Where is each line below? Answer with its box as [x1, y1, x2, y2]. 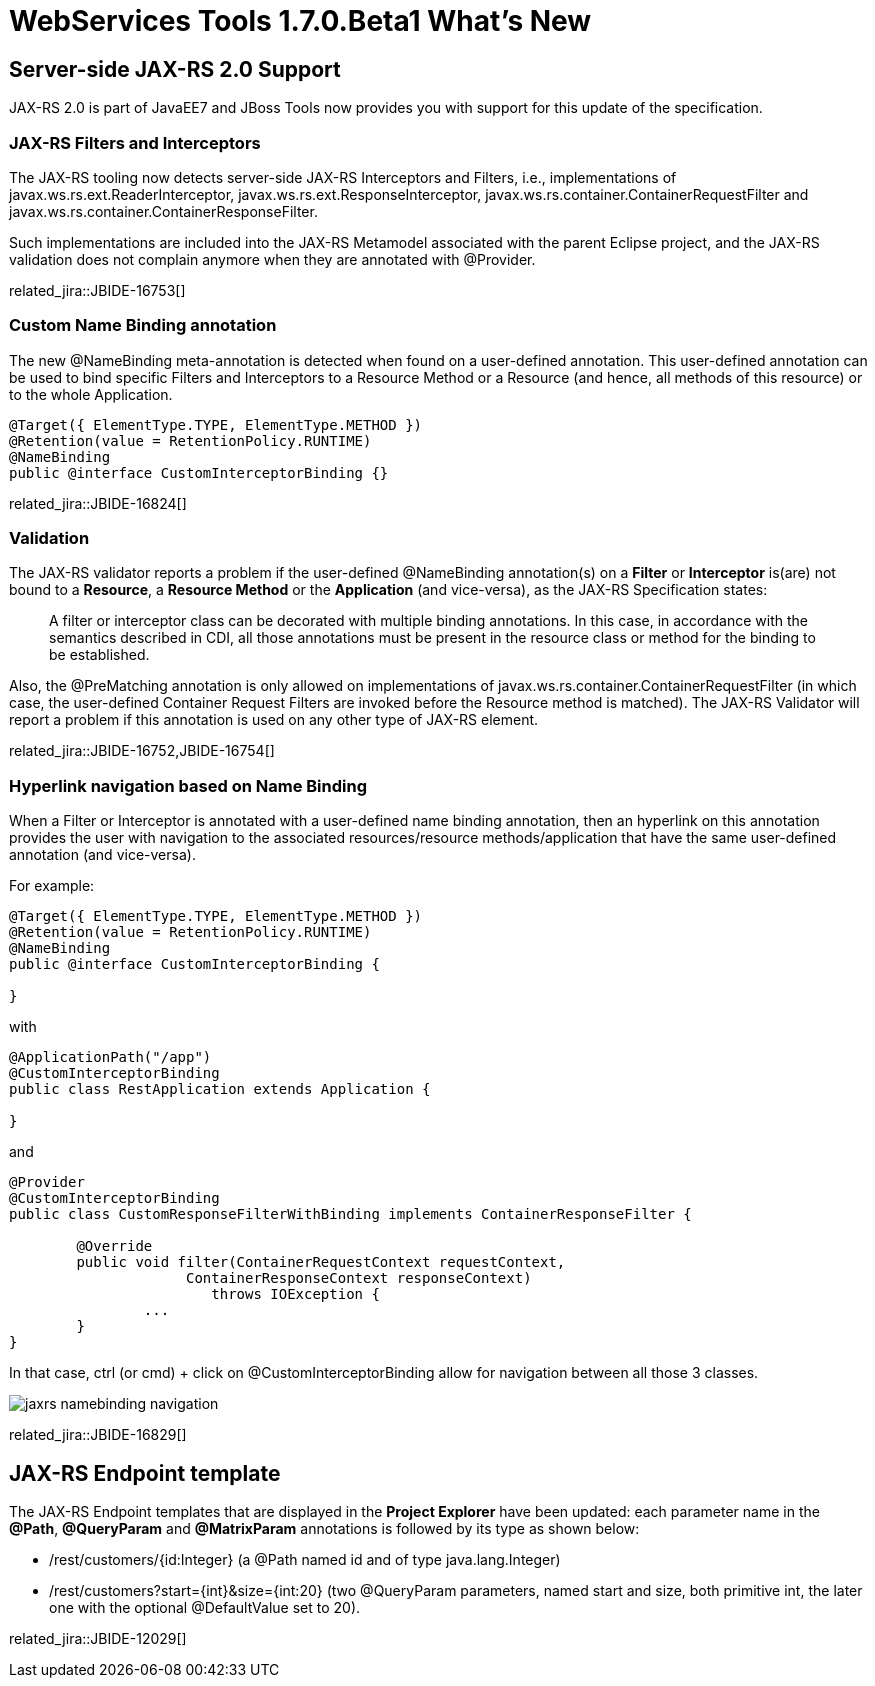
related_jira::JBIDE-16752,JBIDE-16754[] [9, 742, 275, 760]
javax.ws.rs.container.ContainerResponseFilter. [9, 202, 318, 220]
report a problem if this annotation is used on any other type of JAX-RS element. [9, 711, 539, 729]
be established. [49, 646, 150, 664]
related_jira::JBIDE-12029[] [9, 1630, 187, 1648]
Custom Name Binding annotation [9, 315, 277, 336]
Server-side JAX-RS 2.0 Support [9, 56, 341, 82]
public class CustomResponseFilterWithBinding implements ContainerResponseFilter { [9, 1206, 692, 1223]
